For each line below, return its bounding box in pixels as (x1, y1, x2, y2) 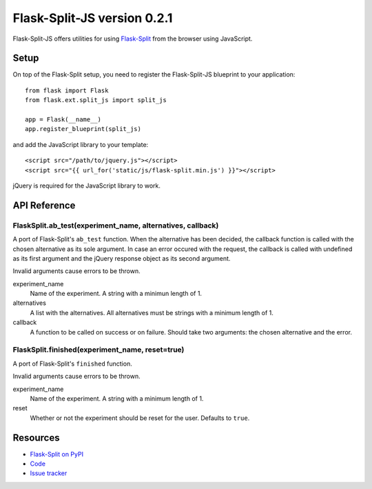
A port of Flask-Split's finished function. (12, 359, 132, 368)
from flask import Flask (25, 86, 109, 94)
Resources (12, 432, 60, 443)
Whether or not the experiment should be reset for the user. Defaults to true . (30, 414, 250, 422)
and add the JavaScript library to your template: (12, 140, 149, 148)
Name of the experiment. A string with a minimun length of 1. (30, 290, 203, 298)
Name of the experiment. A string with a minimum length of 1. (30, 394, 204, 403)
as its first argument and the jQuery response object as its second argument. (12, 254, 231, 262)
